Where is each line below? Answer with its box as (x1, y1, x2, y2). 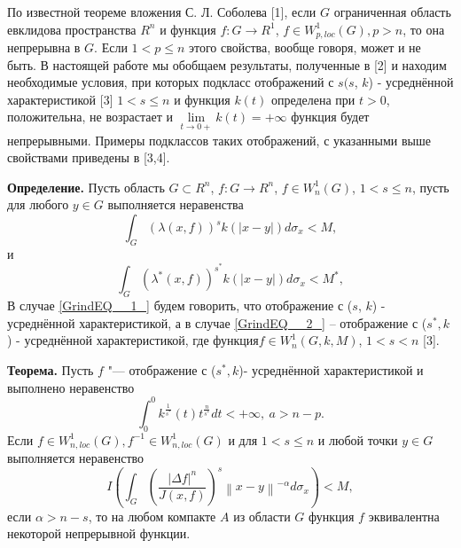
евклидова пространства (7, 20, 137, 38)
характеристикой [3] (7, 90, 113, 108)
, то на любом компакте (88, 506, 216, 525)
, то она (402, 20, 445, 38)
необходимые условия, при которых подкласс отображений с (7, 73, 334, 91)
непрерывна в (7, 38, 81, 57)
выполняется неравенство (7, 448, 145, 466)
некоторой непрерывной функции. (7, 524, 191, 543)
